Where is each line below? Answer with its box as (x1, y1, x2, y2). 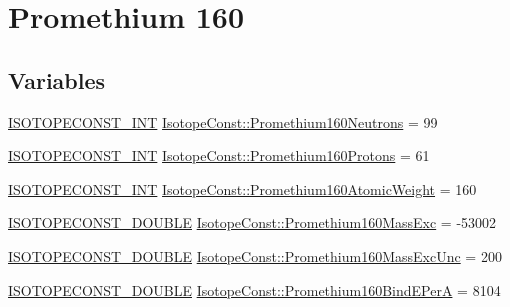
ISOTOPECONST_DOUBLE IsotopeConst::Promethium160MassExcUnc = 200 (8, 245, 502, 266)
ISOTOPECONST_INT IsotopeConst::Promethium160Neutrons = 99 (8, 111, 438, 132)
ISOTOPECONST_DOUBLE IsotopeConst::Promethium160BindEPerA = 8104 (8, 279, 501, 300)
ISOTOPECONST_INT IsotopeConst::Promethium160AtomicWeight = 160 (8, 178, 477, 199)
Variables (8, 64, 106, 95)
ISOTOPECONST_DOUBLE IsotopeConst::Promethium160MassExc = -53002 (8, 212, 497, 233)
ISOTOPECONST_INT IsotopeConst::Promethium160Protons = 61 (8, 145, 430, 166)
